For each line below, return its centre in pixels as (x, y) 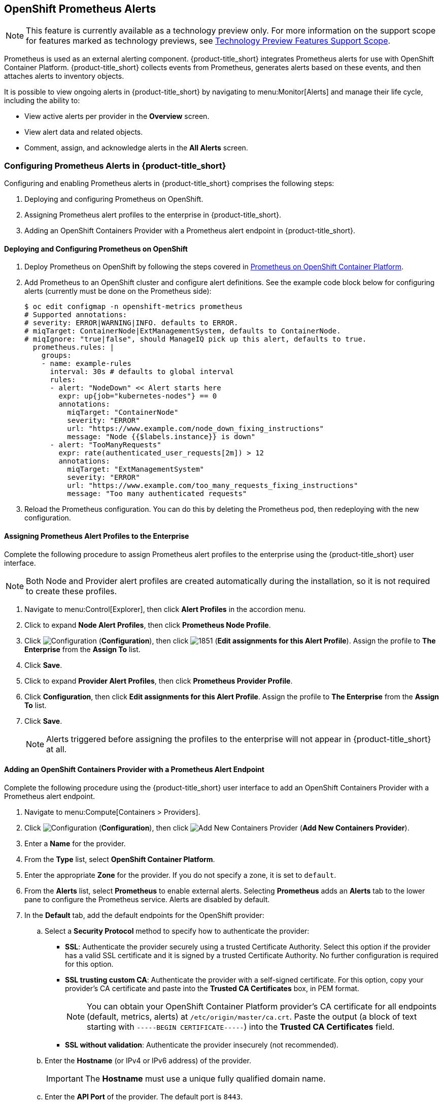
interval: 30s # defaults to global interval (142, 372)
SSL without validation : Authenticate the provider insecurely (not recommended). (202, 1045)
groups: (56, 356)
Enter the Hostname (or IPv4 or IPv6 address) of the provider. (148, 1060)
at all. (57, 749)
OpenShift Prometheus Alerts (80, 9)
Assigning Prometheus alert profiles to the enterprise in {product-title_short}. (153, 215)
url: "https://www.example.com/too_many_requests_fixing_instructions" (213, 486)
